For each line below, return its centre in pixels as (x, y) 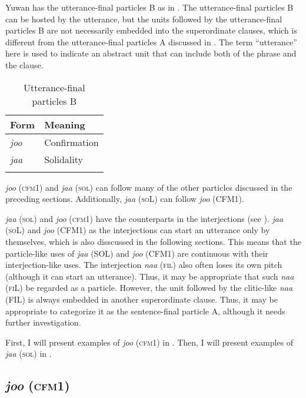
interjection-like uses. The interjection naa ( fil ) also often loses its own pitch (144, 265)
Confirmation (71, 142)
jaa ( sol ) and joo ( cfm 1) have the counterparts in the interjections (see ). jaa (144, 218)
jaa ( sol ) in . (29, 354)
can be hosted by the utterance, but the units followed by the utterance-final (144, 19)
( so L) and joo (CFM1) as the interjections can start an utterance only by (138, 230)
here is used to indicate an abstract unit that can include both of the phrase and (151, 53)
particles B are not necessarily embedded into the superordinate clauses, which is (151, 30)
